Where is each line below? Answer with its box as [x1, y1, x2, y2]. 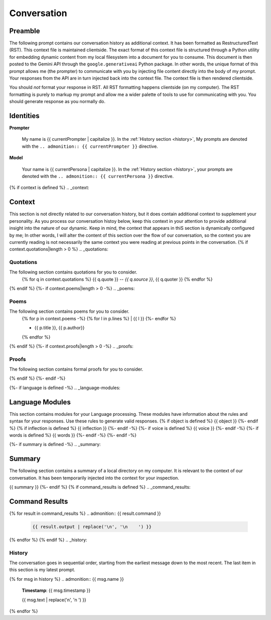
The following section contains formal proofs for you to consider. [9, 366, 144, 372]
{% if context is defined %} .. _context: [9, 185, 90, 191]
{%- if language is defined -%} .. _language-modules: [9, 385, 120, 391]
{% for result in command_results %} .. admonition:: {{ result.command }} [9, 510, 161, 516]
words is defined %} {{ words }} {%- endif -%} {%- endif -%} [9, 432, 137, 438]
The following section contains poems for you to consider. [9, 308, 130, 314]
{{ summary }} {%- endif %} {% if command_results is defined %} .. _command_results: [9, 484, 191, 490]
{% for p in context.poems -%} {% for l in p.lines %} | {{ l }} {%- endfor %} [22, 315, 177, 321]
